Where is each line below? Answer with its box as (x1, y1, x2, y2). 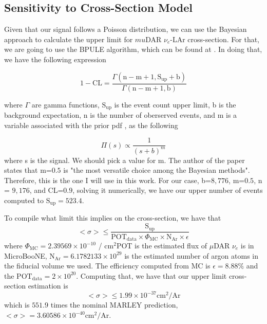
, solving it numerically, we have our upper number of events (72, 185, 263, 195)
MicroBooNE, (4, 250, 47, 261)
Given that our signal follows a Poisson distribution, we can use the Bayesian (4, 24, 247, 34)
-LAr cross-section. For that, (170, 33, 260, 44)
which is (4, 299, 30, 310)
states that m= (4, 165, 52, 175)
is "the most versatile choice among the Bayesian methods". (63, 165, 250, 175)
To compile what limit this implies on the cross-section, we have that (4, 212, 221, 223)
